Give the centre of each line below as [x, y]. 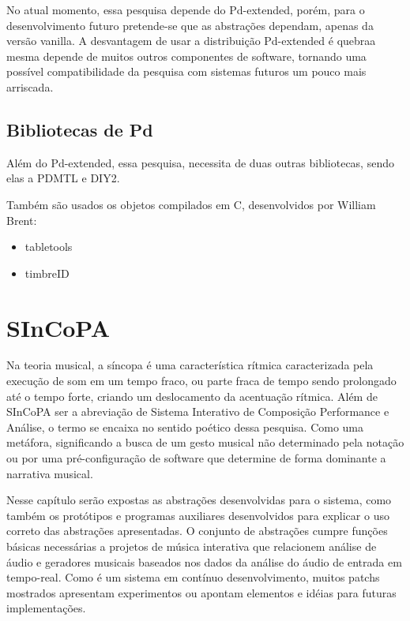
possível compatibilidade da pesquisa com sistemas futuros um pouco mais [186, 71]
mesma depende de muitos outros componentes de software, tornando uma [186, 56]
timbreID [47, 273]
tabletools [49, 247]
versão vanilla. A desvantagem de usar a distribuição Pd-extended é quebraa [191, 41]
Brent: [22, 220]
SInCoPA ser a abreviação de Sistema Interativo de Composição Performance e [198, 412]
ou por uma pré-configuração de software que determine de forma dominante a [196, 458]
